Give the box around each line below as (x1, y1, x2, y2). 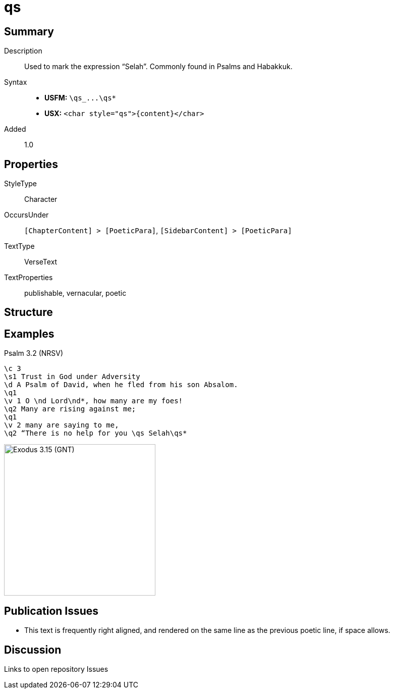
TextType (4, 242, 35, 251)
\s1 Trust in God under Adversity (4, 372, 140, 381)
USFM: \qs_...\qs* (44, 93, 117, 102)
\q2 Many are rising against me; (4, 405, 136, 413)
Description (4, 46, 42, 56)
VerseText (24, 257, 58, 266)
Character (24, 195, 58, 204)
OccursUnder (4, 210, 49, 220)
